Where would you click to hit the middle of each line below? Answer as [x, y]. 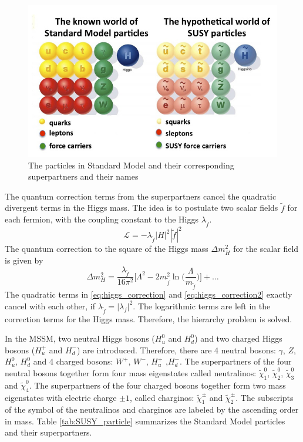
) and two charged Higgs [238, 338]
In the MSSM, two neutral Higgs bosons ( [80, 338]
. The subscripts [265, 397]
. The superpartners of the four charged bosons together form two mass [157, 385]
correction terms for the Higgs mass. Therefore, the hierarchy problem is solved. [149, 318]
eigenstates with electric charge [61, 397]
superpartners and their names [83, 176]
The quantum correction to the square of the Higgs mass [107, 249]
